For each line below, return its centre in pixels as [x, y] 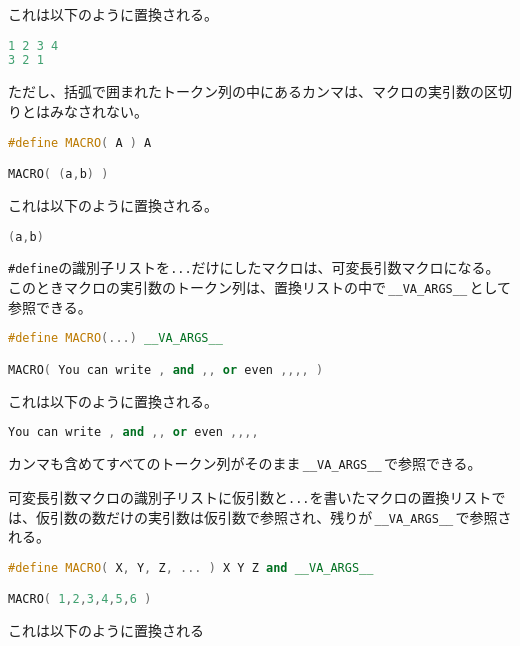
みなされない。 [98, 110]
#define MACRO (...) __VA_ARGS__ [115, 338]
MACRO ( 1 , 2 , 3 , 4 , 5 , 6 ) [80, 599]
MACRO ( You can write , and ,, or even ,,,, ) [166, 369]
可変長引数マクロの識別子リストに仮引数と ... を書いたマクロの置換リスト [250, 496]
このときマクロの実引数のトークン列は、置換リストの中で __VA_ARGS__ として [260, 287]
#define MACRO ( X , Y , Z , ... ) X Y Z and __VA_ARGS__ [191, 567]
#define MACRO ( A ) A [80, 142]
